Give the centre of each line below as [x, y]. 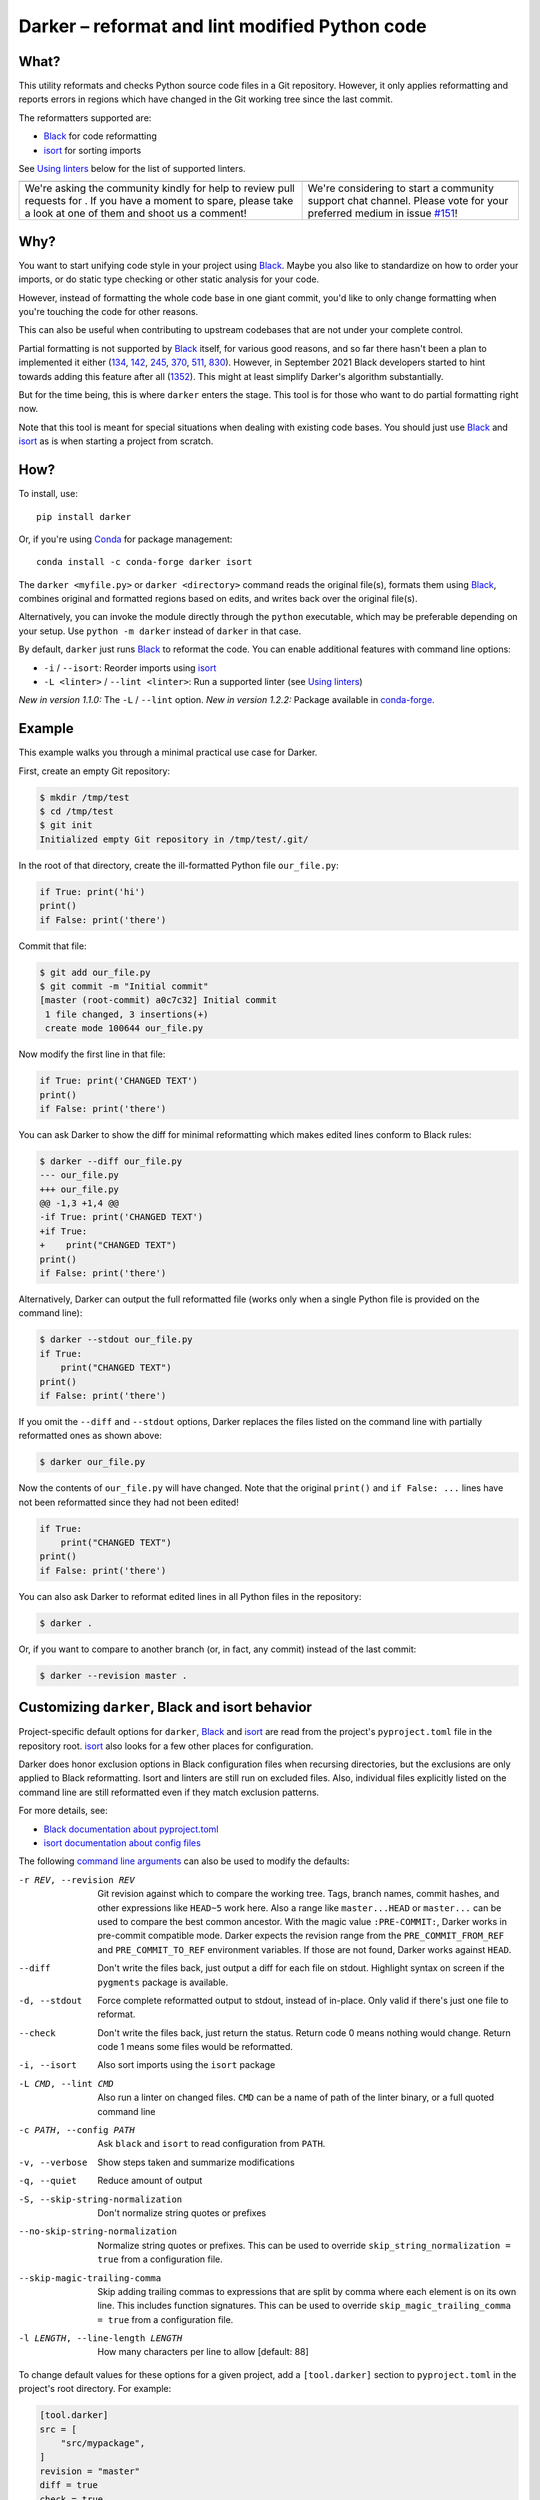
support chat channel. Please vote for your [408, 201]
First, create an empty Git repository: [94, 771]
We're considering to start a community [400, 188]
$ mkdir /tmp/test [84, 797]
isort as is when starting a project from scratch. [116, 441]
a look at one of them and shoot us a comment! [135, 213]
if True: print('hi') [92, 891]
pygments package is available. [163, 1982]
